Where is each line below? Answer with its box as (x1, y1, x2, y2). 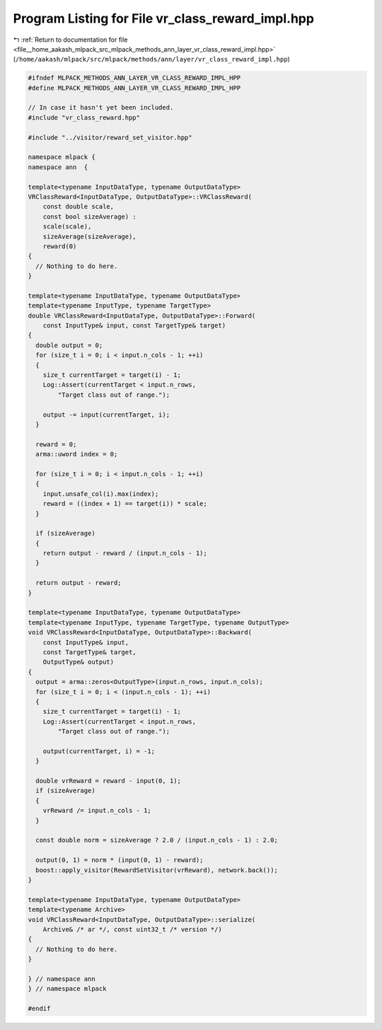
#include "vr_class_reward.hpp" (28, 113, 141, 122)
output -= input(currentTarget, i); (42, 410, 170, 419)
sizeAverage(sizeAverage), (42, 232, 137, 241)
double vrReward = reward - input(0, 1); (35, 777, 182, 785)
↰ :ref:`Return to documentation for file (13, 35, 128, 44)
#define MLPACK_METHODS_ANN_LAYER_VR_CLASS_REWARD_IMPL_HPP (28, 83, 241, 92)
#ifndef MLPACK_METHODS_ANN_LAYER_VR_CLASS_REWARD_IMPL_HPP (28, 74, 241, 82)
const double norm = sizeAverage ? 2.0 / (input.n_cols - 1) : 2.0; (35, 836, 279, 845)
